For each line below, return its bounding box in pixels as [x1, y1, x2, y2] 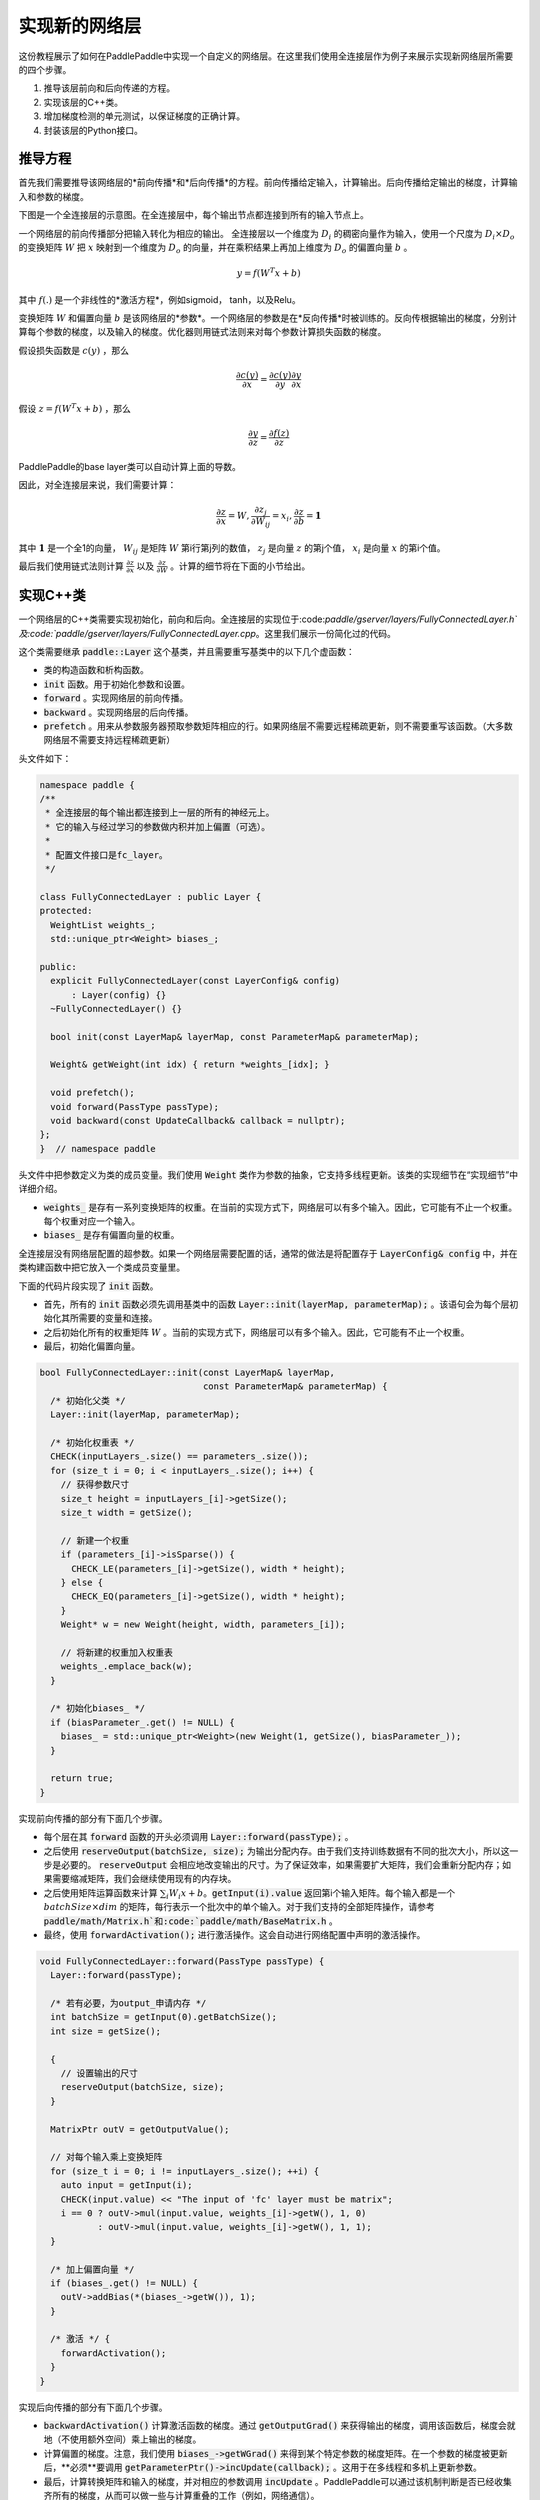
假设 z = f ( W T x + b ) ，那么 [18, 401, 132, 414]
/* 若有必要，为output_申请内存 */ [50, 1998, 207, 2009]
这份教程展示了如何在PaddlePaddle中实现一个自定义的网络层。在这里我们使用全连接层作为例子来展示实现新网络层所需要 [18, 50, 514, 62]
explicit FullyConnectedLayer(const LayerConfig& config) [50, 975, 341, 987]
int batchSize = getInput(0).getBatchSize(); [50, 2011, 277, 2023]
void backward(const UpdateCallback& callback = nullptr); [50, 1115, 346, 1127]
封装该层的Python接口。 [43, 124, 144, 136]
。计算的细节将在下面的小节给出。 [170, 560, 311, 572]
